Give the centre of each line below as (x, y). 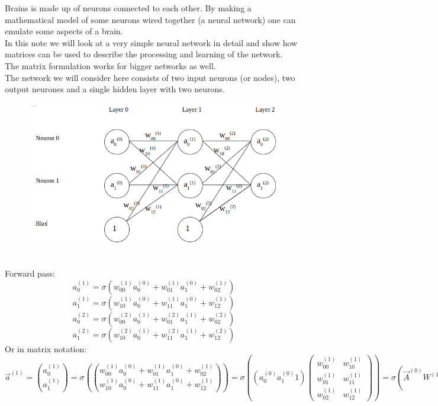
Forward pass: (30, 273)
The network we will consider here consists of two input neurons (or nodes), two (150, 77)
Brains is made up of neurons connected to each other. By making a (128, 8)
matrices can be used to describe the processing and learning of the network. (144, 54)
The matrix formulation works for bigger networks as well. (110, 65)
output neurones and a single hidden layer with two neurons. (115, 89)
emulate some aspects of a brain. (64, 31)
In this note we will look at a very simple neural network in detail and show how (151, 42)
